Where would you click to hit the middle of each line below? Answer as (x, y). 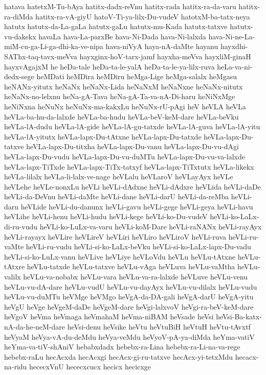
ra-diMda (19, 16)
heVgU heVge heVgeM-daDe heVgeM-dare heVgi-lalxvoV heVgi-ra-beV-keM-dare (129, 306)
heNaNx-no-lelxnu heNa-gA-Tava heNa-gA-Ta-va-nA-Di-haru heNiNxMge (120, 96)
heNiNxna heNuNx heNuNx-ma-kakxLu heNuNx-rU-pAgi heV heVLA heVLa (125, 106)
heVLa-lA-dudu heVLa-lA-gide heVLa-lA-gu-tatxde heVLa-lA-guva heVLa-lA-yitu (132, 126)
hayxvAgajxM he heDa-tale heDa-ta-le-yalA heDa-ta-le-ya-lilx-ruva (109, 66)
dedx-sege (19, 76)
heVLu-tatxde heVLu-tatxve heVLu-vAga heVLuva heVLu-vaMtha (131, 266)
